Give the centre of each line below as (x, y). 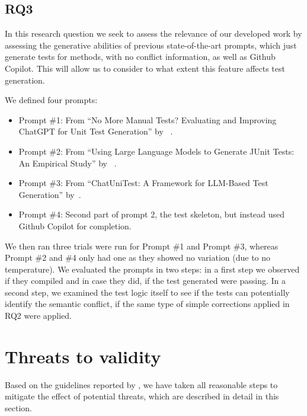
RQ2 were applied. (39, 316)
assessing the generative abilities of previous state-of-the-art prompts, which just (151, 45)
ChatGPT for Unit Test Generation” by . (96, 131)
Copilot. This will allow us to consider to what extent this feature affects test (145, 68)
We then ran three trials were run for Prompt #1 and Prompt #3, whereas (142, 246)
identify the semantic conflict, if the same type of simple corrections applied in (147, 304)
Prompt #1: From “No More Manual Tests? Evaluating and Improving (148, 119)
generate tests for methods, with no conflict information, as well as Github (140, 57)
